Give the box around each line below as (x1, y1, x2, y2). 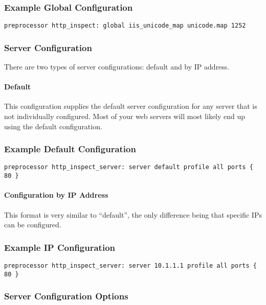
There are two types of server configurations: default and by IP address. (4, 61, 230, 72)
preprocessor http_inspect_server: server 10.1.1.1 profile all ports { (4, 262, 257, 269)
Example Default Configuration (4, 143, 136, 155)
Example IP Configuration (4, 241, 115, 253)
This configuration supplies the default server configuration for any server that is (4, 101, 257, 111)
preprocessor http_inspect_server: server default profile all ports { (4, 163, 253, 171)
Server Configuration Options (4, 290, 128, 302)
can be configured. (4, 219, 61, 230)
